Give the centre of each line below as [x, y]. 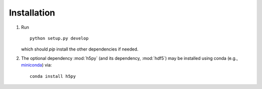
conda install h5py [53, 76]
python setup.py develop [59, 38]
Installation [32, 13]
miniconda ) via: [36, 65]
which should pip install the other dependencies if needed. [80, 49]
